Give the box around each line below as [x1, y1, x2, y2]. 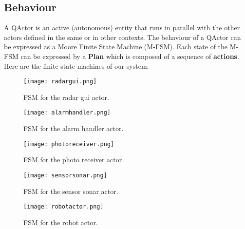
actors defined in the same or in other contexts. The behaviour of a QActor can [4, 32, 241, 42]
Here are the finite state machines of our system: [4, 60, 149, 71]
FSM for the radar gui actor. [23, 92, 109, 102]
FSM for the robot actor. [23, 217, 98, 227]
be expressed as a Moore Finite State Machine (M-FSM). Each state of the [4, 41, 228, 52]
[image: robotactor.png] [23, 203, 104, 210]
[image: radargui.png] [23, 78, 97, 85]
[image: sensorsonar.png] [23, 172, 107, 179]
